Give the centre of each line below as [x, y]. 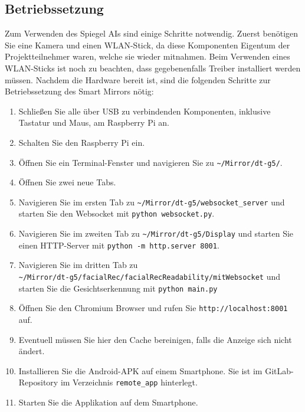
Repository [38, 382]
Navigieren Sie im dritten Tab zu [78, 265]
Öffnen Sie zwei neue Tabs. [67, 182]
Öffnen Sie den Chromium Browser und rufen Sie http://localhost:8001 [153, 308]
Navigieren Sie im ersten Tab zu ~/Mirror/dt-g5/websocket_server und [152, 202]
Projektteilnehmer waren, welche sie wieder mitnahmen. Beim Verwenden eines [147, 56]
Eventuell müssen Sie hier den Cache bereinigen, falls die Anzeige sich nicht [155, 339]
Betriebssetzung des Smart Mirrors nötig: [79, 91]
